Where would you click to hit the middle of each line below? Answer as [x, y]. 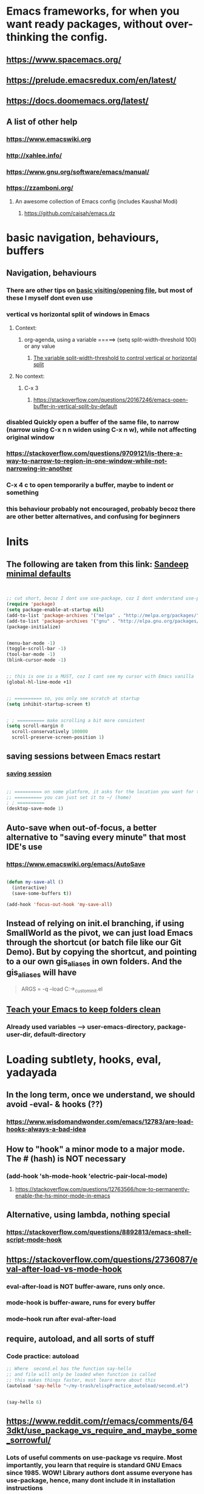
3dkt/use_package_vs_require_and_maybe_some [102, 1430]
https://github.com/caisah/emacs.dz [70, 213]
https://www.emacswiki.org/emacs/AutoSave [76, 864]
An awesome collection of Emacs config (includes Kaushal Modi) [96, 201]
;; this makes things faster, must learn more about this [81, 1380]
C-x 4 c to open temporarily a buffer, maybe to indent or [90, 485]
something [23, 493]
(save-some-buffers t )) [42, 893]
